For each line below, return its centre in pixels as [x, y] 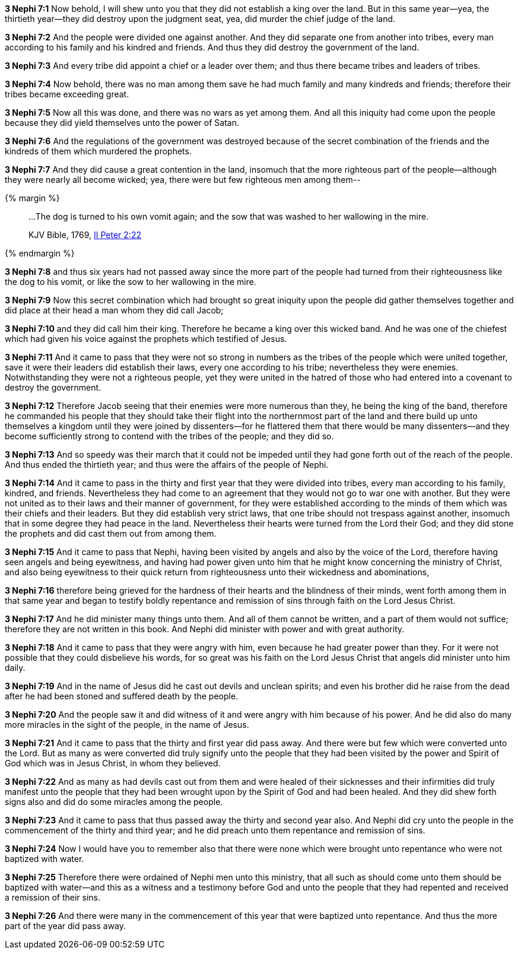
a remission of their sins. [53, 897]
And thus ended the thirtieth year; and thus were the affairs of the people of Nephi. [167, 465]
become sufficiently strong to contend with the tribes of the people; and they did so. [169, 436]
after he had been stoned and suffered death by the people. [122, 696]
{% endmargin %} [40, 253]
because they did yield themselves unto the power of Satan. [122, 123]
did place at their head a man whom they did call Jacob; [114, 310]
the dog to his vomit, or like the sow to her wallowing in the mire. [131, 282]
